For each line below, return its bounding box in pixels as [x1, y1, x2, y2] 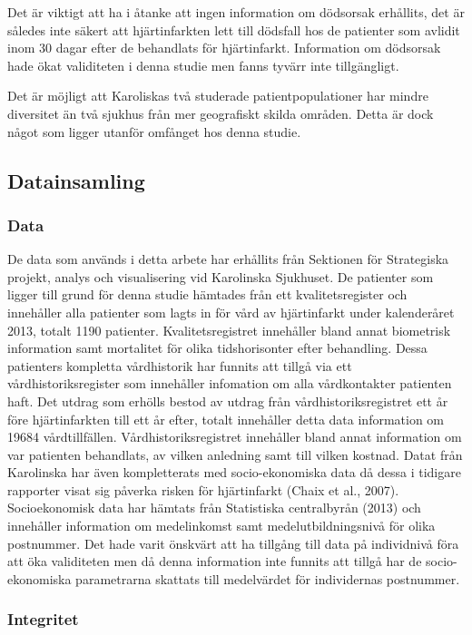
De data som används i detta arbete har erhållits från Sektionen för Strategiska [7, 249, 449, 269]
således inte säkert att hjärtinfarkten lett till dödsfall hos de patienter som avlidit [7, 20, 460, 39]
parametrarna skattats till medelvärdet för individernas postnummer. [75, 569, 460, 588]
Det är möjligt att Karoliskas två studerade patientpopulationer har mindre [7, 86, 428, 105]
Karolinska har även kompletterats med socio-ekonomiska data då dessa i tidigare [7, 463, 461, 482]
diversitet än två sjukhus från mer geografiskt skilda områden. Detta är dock [7, 103, 434, 122]
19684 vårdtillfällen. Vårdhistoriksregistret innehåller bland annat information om [7, 427, 462, 446]
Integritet [7, 608, 79, 630]
